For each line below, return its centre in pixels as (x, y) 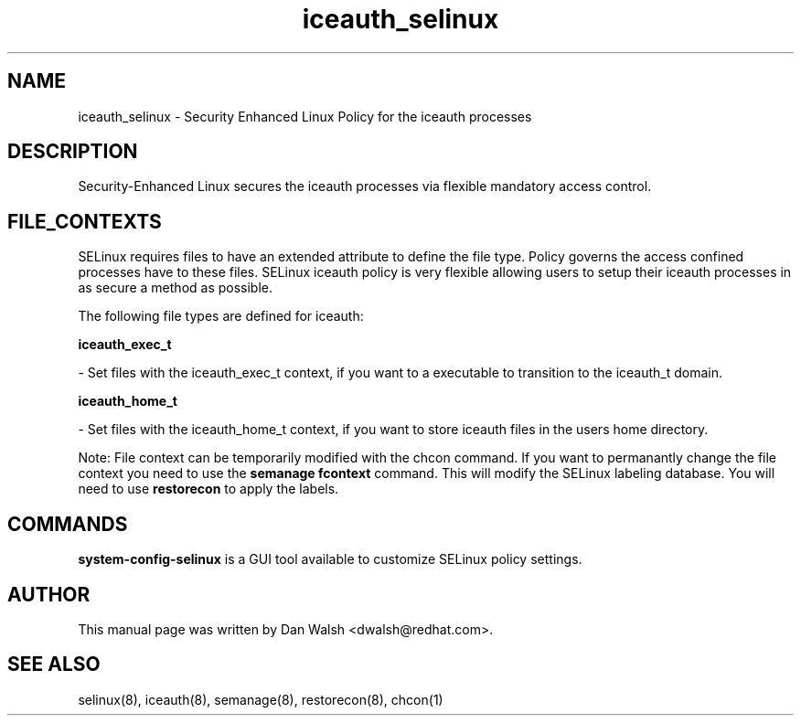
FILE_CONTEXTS (85, 221)
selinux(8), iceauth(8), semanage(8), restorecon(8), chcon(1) (261, 699)
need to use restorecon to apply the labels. (208, 489)
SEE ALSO (54, 665)
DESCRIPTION (73, 152)
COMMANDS (68, 524)
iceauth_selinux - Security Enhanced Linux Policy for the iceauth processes (305, 116)
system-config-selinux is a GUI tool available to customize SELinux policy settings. (330, 559)
